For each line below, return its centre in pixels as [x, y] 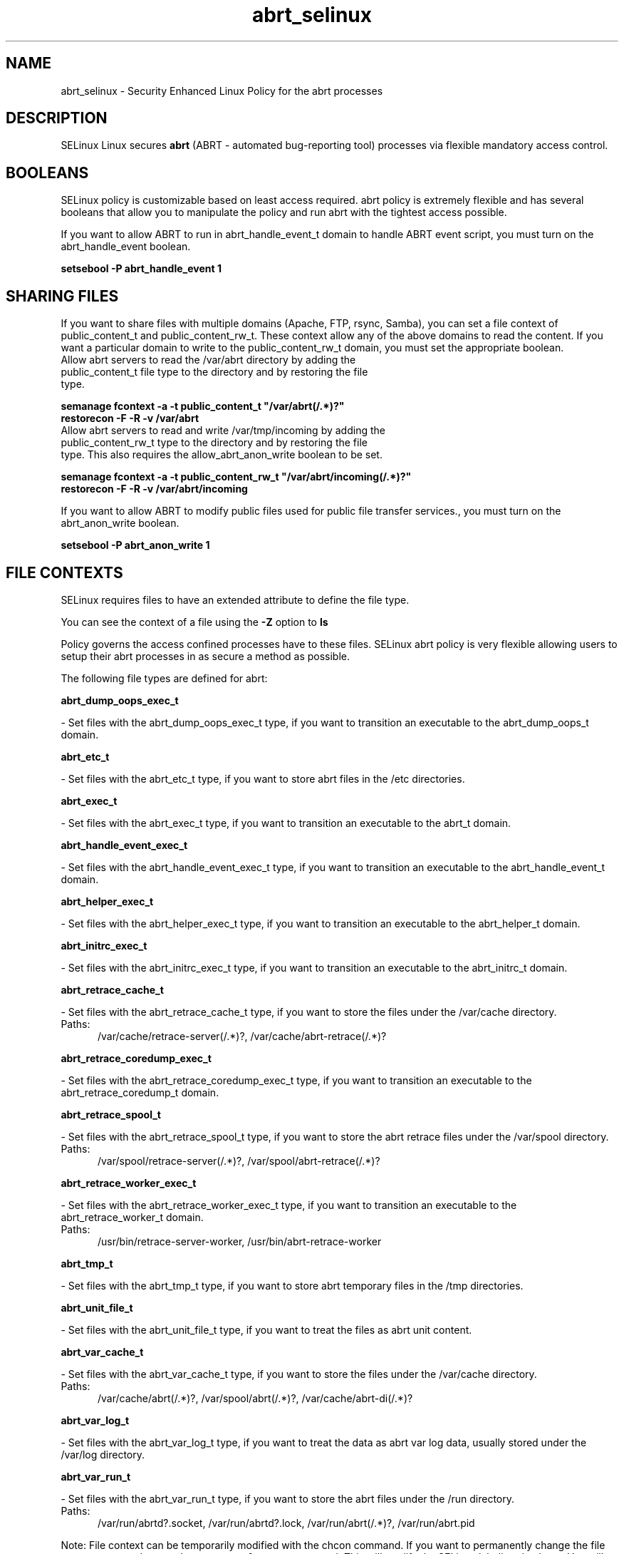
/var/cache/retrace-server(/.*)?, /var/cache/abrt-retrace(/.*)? [242, 1036]
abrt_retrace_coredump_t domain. [140, 1092]
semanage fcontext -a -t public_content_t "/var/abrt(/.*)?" [203, 406]
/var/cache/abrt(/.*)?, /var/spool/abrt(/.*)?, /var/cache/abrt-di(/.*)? [255, 1398]
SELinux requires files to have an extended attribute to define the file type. [235, 600]
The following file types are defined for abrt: [164, 678]
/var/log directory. [103, 1454]
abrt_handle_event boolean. [126, 247]
